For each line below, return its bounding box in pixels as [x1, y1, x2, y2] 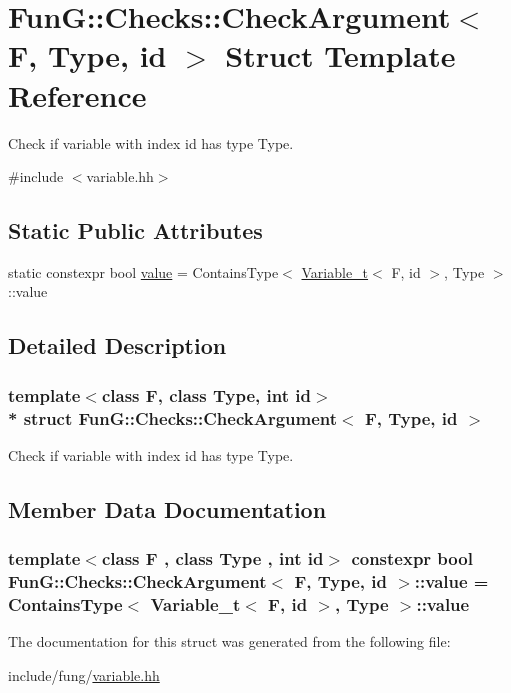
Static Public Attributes [8, 215, 263, 246]
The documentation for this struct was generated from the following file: [8, 631, 451, 652]
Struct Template [225, 35, 456, 76]
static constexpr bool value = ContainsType [8, 261, 279, 282]
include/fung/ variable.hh [8, 665, 160, 686]
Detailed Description [8, 330, 227, 361]
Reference [8, 74, 147, 115]
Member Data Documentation [8, 493, 327, 524]
